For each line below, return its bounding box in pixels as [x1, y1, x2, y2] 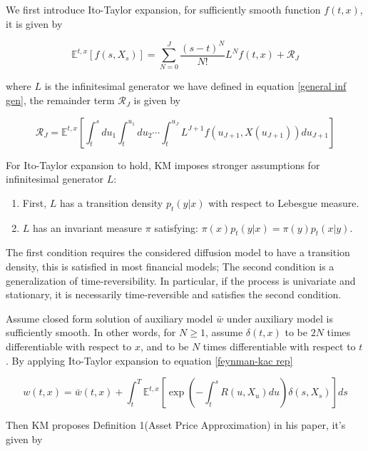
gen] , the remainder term [6, 93, 115, 108]
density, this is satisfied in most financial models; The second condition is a [6, 259, 334, 274]
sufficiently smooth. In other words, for [6, 325, 176, 340]
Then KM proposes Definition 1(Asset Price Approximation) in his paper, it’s [6, 417, 346, 432]
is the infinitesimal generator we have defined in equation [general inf [44, 78, 347, 93]
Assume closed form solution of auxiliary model [6, 310, 213, 325]
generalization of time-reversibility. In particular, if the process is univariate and [6, 273, 356, 288]
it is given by [6, 16, 63, 31]
